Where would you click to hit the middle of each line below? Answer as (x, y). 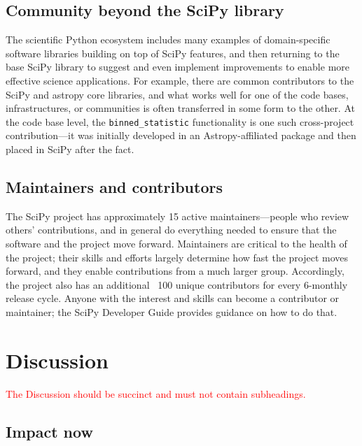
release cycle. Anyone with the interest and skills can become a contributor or (173, 298)
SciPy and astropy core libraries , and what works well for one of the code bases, (177, 94)
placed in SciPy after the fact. (70, 149)
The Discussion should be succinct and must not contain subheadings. (156, 393)
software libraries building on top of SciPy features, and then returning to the (173, 53)
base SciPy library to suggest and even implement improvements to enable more (178, 67)
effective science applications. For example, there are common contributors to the (180, 80)
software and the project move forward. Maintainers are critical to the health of (176, 243)
